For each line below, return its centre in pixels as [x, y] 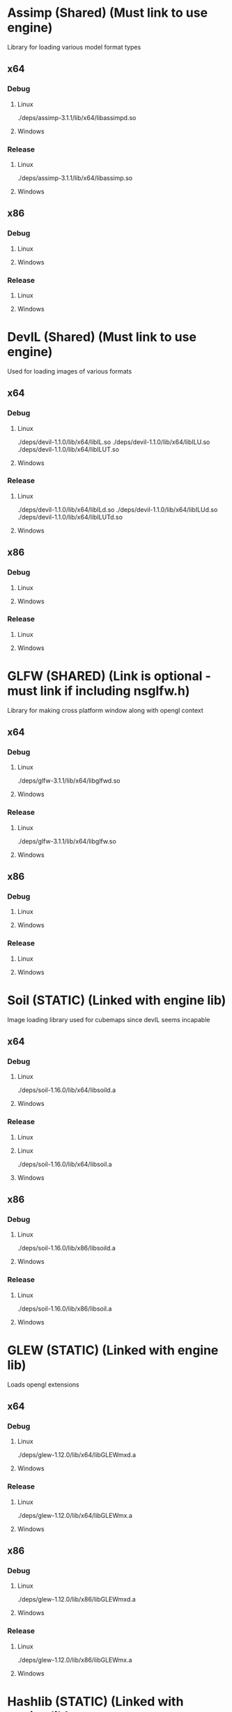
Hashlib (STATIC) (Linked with [95, 1701]
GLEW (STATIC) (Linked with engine [113, 1350]
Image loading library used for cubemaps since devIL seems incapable [109, 1019]
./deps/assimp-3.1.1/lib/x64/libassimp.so [75, 178]
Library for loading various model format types [74, 47]
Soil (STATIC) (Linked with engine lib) [117, 1000]
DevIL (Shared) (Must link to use [102, 337]
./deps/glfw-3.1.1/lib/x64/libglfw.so [67, 841]
